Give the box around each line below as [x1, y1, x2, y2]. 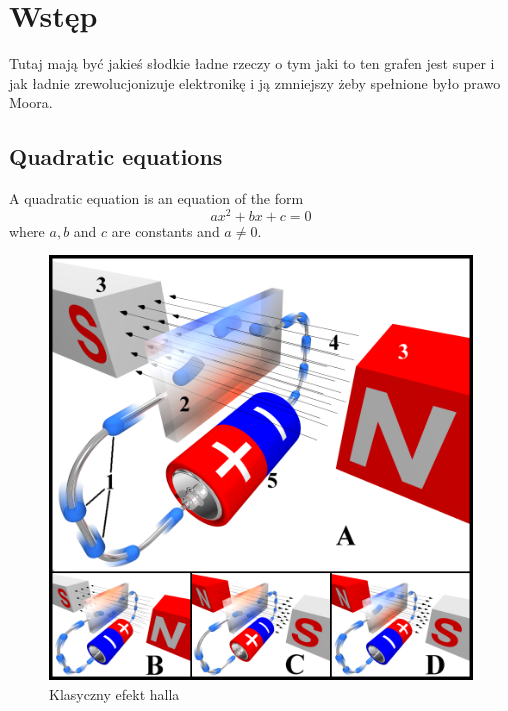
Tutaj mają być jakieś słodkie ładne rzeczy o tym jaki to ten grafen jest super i [9, 53, 495, 74]
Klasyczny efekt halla [49, 683, 180, 704]
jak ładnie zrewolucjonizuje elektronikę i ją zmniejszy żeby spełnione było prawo [9, 72, 501, 93]
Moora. [9, 92, 53, 113]
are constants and [111, 220, 220, 241]
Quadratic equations [9, 141, 223, 172]
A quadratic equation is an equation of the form [9, 188, 304, 209]
